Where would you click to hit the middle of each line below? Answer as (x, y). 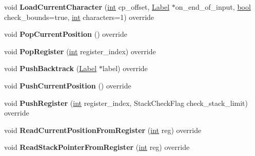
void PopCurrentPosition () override (66, 34)
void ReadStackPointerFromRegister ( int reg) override (97, 147)
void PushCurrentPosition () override (68, 85)
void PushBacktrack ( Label (51, 68)
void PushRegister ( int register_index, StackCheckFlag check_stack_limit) (126, 103)
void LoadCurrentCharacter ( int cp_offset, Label (87, 7)
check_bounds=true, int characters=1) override (79, 17)
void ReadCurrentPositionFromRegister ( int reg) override (103, 130)
